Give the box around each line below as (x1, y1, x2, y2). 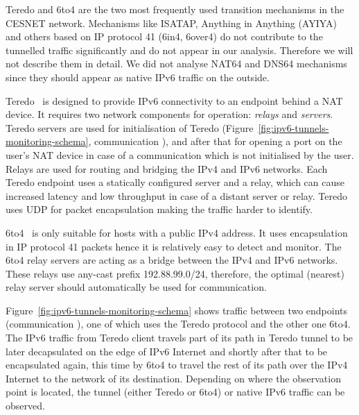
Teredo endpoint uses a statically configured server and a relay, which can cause (6, 175, 345, 189)
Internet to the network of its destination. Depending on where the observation (6, 371, 341, 385)
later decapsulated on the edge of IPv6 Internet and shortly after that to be (6, 344, 328, 358)
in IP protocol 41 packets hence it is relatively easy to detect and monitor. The (6, 239, 342, 253)
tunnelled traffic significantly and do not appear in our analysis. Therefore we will (6, 42, 353, 57)
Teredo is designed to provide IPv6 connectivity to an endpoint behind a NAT (6, 93, 343, 108)
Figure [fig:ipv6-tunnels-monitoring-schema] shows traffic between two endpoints (6, 303, 348, 317)
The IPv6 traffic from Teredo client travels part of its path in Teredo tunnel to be (6, 330, 353, 345)
